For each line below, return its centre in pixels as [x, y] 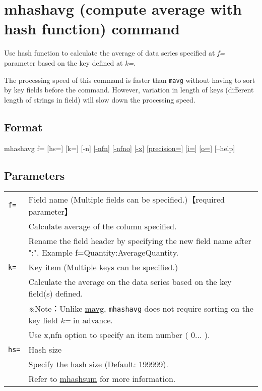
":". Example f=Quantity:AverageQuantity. [104, 253]
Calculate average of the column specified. [103, 226]
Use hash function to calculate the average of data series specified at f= [115, 53]
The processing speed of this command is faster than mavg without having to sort [130, 80]
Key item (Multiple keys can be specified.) [103, 267]
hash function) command [92, 29]
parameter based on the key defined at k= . [70, 62]
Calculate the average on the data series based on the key [130, 282]
